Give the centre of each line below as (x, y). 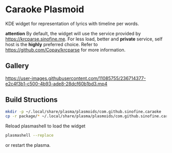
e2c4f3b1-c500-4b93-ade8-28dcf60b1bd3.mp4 (56, 83)
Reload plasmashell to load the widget (45, 126)
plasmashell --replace (29, 136)
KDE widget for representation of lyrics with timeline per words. (72, 24)
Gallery (17, 66)
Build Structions (31, 100)
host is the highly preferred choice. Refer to (52, 44)
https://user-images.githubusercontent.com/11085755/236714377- (76, 78)
